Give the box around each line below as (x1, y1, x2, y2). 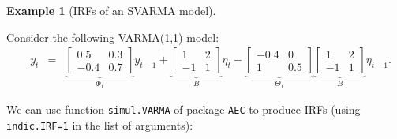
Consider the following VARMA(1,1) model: (6, 28, 219, 45)
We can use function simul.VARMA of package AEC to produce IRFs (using (6, 101, 361, 118)
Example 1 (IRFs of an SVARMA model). (6, 2, 216, 18)
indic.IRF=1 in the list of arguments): (6, 116, 193, 133)
